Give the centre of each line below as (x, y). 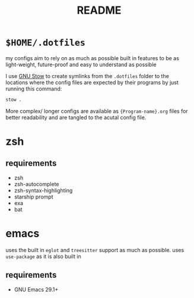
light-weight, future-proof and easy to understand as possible (81, 64)
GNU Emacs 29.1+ (36, 289)
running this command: (34, 89)
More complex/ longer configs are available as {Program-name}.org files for (97, 111)
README (99, 10)
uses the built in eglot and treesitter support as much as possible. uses (95, 250)
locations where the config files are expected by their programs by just (92, 82)
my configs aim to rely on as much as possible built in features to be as (92, 58)
